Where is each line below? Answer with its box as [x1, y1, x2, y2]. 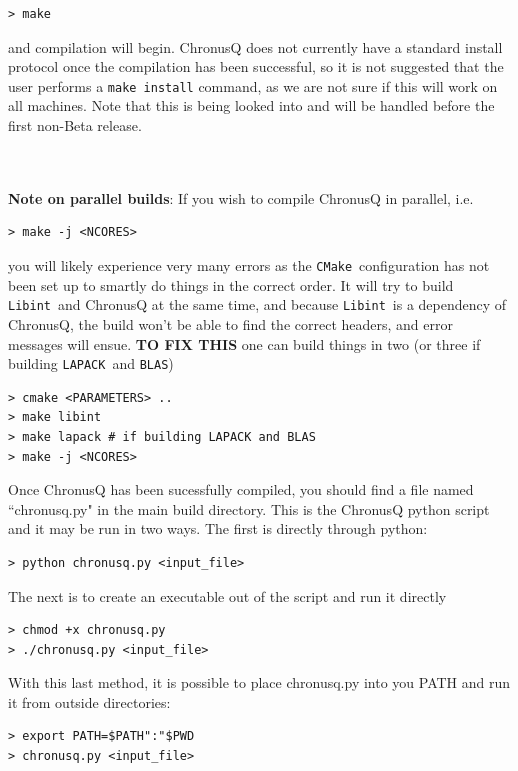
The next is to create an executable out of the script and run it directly [8, 585, 447, 606]
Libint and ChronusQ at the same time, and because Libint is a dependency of [8, 294, 507, 315]
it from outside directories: [8, 691, 171, 712]
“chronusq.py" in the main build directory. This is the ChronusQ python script [8, 498, 490, 519]
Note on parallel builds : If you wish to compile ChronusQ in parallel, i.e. [8, 187, 474, 208]
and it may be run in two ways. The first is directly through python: [8, 518, 428, 539]
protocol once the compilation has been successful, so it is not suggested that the [8, 56, 504, 77]
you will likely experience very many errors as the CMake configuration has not [8, 255, 490, 275]
